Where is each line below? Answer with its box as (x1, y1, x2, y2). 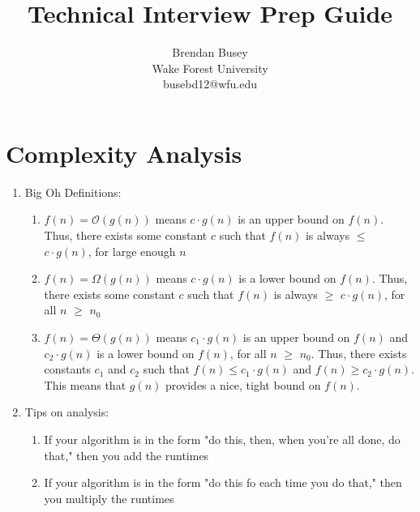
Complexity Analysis (6, 136, 242, 169)
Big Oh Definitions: (24, 183, 122, 200)
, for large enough (88, 242, 176, 259)
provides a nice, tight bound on (165, 376, 321, 393)
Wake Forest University (152, 59, 268, 76)
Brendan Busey (172, 44, 248, 61)
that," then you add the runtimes (44, 446, 209, 463)
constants (44, 361, 91, 378)
